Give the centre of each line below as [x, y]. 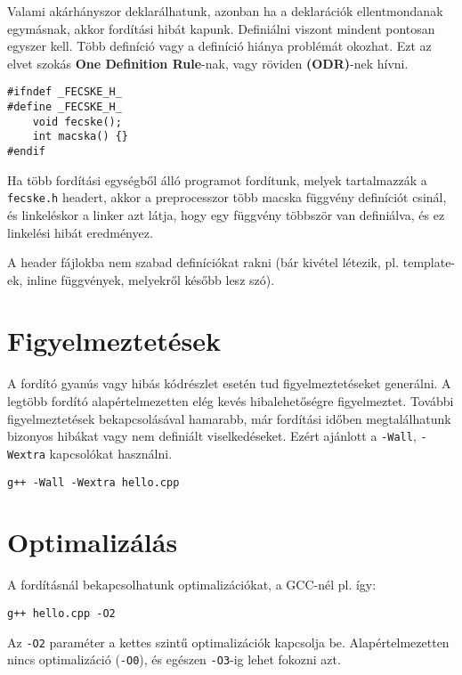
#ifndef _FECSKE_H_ [65, 92]
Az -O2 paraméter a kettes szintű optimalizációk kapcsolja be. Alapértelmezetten [228, 642]
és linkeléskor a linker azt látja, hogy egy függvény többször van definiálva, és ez [226, 214]
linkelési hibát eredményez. [80, 232]
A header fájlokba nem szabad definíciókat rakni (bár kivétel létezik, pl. [203, 262]
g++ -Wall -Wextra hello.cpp [93, 482]
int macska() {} [81, 137]
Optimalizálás [93, 542]
